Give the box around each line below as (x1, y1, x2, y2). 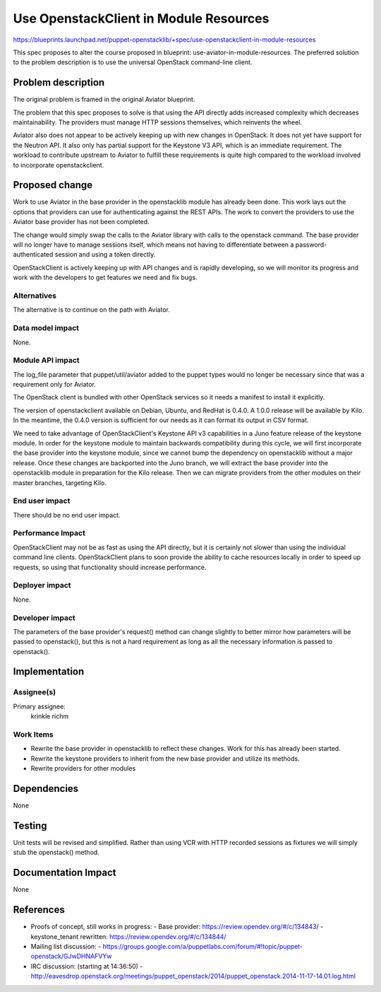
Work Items (13, 729, 54, 739)
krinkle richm (30, 712, 69, 720)
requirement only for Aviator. (13, 380, 97, 389)
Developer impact (13, 612, 75, 622)
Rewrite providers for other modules (30, 764, 136, 773)
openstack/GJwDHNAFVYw (30, 952, 112, 961)
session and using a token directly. (54, 250, 156, 259)
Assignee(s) (13, 687, 56, 697)
